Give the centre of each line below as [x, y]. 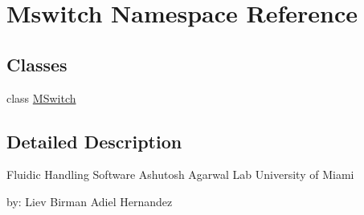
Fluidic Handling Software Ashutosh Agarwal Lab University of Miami [180, 174]
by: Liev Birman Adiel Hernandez [90, 201]
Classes [37, 64]
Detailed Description [94, 141]
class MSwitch [41, 97]
